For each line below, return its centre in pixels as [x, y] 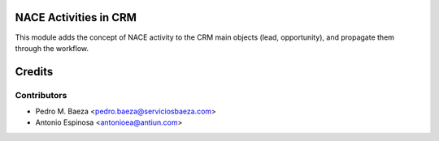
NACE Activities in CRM [76, 17]
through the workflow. [52, 48]
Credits [34, 72]
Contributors [41, 95]
